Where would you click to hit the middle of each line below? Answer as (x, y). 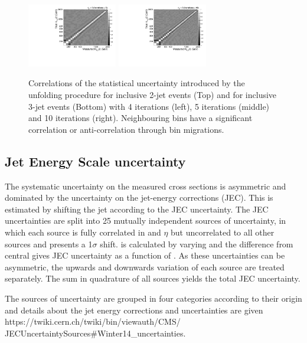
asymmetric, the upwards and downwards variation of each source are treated (145, 267)
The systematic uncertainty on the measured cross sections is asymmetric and (146, 186)
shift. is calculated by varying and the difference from (197, 244)
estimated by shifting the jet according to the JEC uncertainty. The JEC (137, 209)
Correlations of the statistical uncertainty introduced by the (137, 83)
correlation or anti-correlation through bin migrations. (126, 129)
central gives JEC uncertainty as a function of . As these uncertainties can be (145, 255)
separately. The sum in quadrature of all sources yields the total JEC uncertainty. (153, 278)
